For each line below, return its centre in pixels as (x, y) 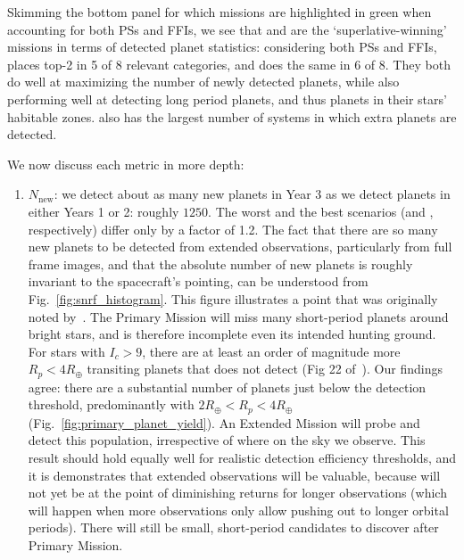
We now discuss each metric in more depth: (126, 164)
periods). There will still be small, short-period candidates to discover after (233, 527)
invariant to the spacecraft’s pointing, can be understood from (198, 281)
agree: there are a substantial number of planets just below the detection (227, 387)
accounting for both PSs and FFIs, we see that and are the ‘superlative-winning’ (227, 29)
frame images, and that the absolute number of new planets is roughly (220, 264)
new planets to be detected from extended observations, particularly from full (240, 247)
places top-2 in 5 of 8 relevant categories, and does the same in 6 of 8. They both (229, 64)
